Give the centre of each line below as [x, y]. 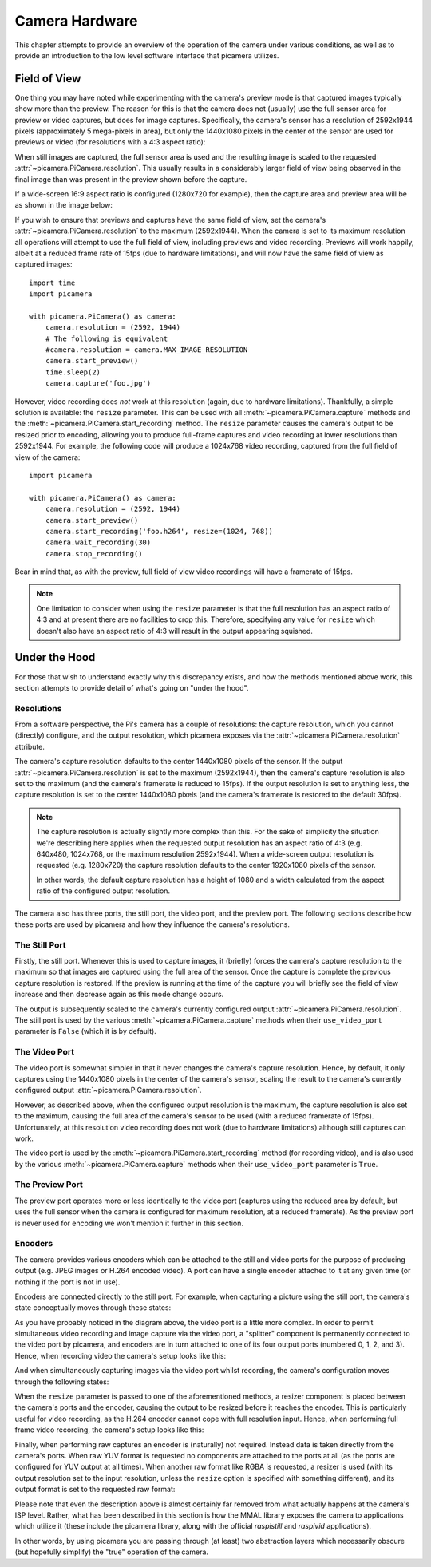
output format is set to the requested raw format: [95, 1490]
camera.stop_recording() [94, 554]
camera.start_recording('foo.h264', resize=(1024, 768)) [159, 531]
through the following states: [62, 1382]
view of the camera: [47, 457]
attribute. [30, 746]
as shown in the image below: [64, 205]
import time [52, 283]
